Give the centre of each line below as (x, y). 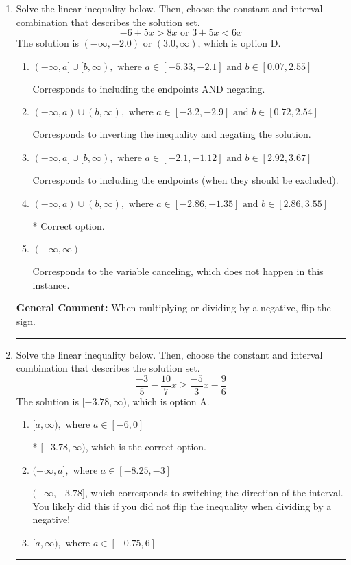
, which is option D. (239, 43)
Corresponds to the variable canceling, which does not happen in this (178, 271)
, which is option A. (168, 401)
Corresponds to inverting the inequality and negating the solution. (172, 134)
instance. (51, 284)
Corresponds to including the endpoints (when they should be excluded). (185, 179)
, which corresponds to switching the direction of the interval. (214, 492)
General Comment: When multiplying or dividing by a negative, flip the (173, 308)
